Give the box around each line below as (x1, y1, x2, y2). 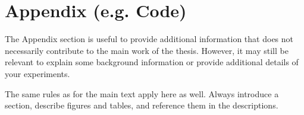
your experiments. (5, 67, 70, 79)
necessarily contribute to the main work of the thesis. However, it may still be (5, 44, 289, 56)
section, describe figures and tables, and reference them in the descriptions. (5, 99, 278, 111)
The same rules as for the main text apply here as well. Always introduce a (5, 87, 279, 100)
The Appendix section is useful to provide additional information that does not (5, 33, 294, 45)
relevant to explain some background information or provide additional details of (5, 56, 299, 68)
